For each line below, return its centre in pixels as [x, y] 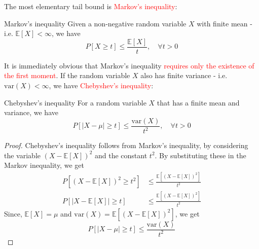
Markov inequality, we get [44, 165]
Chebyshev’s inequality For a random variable [75, 102]
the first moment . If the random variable [67, 75]
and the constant [121, 155]
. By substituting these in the [200, 155]
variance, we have [31, 112]
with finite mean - [225, 23]
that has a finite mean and [198, 102]
